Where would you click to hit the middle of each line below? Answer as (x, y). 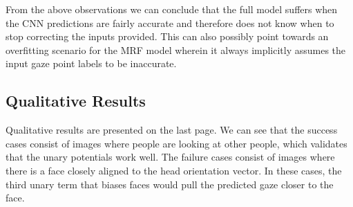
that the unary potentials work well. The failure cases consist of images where (170, 157)
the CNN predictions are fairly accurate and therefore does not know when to (170, 22)
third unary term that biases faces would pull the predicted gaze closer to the (170, 184)
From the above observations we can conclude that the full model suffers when (172, 9)
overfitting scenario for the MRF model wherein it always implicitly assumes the (176, 49)
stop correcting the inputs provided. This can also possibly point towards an (167, 36)
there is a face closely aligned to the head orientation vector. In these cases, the (174, 170)
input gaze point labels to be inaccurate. (91, 63)
